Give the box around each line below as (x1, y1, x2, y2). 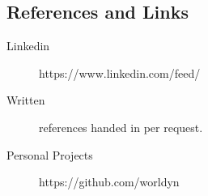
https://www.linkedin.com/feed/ (39, 64, 201, 81)
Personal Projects (6, 146, 93, 163)
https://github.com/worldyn (39, 173, 180, 190)
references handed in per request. (39, 118, 203, 135)
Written (6, 92, 45, 109)
